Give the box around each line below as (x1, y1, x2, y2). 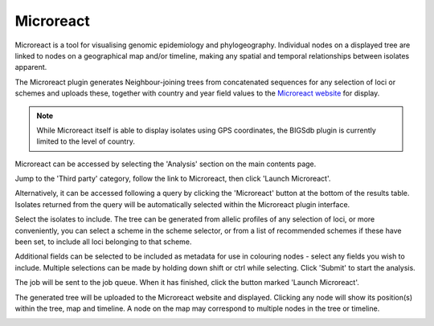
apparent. (14, 63, 47, 72)
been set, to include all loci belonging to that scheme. (14, 237, 192, 247)
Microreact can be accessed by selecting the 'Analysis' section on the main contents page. (14, 159, 317, 169)
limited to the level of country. (36, 137, 136, 146)
